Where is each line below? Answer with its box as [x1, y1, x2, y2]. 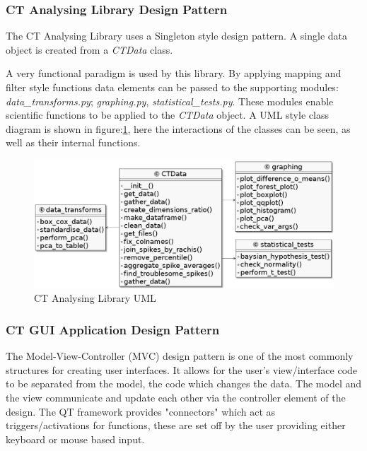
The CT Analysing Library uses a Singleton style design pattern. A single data [6, 28, 347, 43]
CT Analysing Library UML [34, 291, 156, 305]
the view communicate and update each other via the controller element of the [6, 389, 346, 404]
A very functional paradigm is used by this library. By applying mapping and [6, 66, 342, 81]
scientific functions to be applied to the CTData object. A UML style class [6, 107, 329, 122]
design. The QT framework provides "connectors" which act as [6, 404, 276, 418]
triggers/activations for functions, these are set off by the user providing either [6, 418, 346, 433]
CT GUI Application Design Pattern [6, 320, 220, 338]
